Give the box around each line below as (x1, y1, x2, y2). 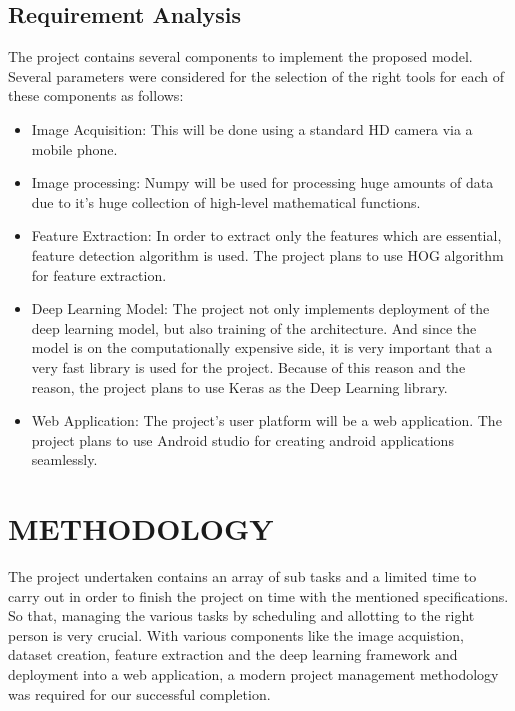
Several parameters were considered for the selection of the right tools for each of (8, 65, 505, 86)
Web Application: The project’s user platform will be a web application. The (31, 410, 502, 431)
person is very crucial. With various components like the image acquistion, (8, 624, 464, 645)
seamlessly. (31, 449, 98, 470)
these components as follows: (8, 85, 184, 106)
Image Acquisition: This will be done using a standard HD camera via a (31, 118, 473, 139)
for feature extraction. (31, 264, 167, 285)
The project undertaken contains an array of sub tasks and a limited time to (8, 566, 477, 587)
